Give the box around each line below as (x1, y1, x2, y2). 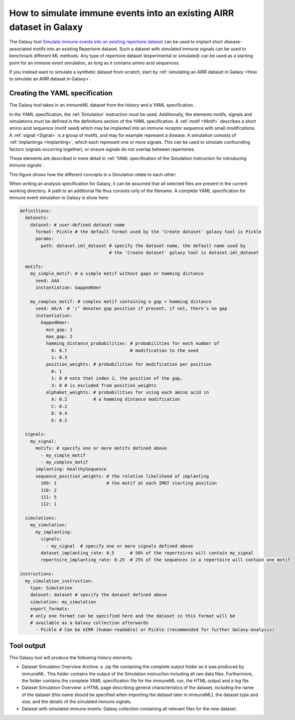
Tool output (9, 641, 46, 650)
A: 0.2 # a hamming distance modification (51, 397, 180, 402)
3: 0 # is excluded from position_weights (51, 382, 156, 388)
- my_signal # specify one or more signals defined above (45, 543, 193, 549)
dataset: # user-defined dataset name (30, 222, 125, 228)
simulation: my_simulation (30, 599, 97, 605)
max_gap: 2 (45, 333, 73, 339)
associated (9, 45, 32, 52)
